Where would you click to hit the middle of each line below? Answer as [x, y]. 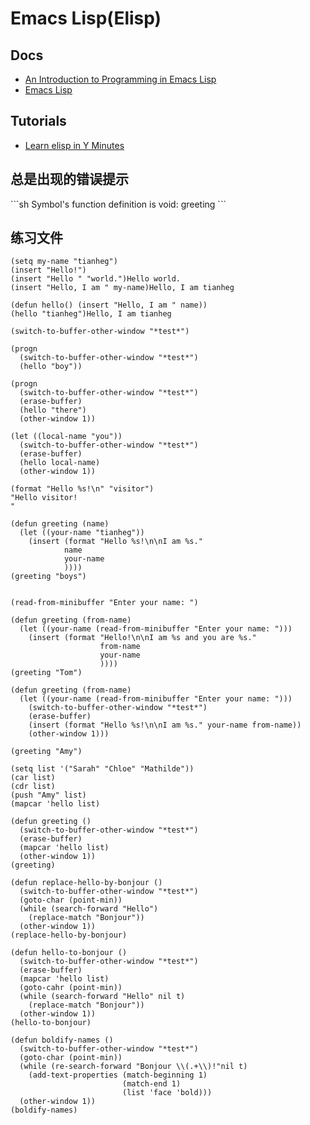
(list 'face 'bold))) [167, 1093]
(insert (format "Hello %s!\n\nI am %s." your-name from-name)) [165, 725]
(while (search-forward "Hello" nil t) [102, 997]
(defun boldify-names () [62, 1040]
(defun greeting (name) [60, 524]
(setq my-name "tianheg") [64, 262]
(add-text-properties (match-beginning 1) [118, 1075]
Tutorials [38, 121]
